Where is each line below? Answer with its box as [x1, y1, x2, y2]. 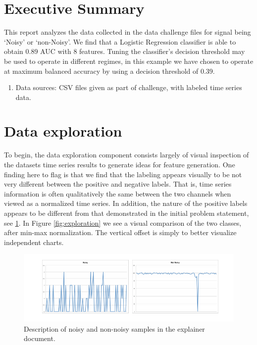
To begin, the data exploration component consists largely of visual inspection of [4, 149, 249, 160]
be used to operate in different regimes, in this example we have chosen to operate [4, 55, 254, 66]
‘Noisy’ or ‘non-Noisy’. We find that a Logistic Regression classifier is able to [4, 36, 236, 47]
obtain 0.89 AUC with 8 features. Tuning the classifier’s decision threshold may [4, 46, 245, 56]
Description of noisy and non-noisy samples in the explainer [24, 323, 205, 334]
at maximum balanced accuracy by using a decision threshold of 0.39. [4, 65, 215, 76]
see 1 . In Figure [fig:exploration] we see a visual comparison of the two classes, [4, 217, 242, 228]
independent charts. [4, 237, 64, 247]
